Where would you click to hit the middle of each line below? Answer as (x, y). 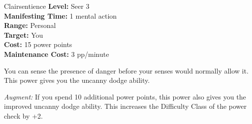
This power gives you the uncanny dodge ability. (77, 80)
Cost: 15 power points (38, 44)
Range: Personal (30, 25)
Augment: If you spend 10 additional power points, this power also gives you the (125, 96)
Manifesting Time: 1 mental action (61, 15)
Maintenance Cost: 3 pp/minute (57, 54)
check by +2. (23, 115)
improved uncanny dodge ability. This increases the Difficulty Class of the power (126, 106)
